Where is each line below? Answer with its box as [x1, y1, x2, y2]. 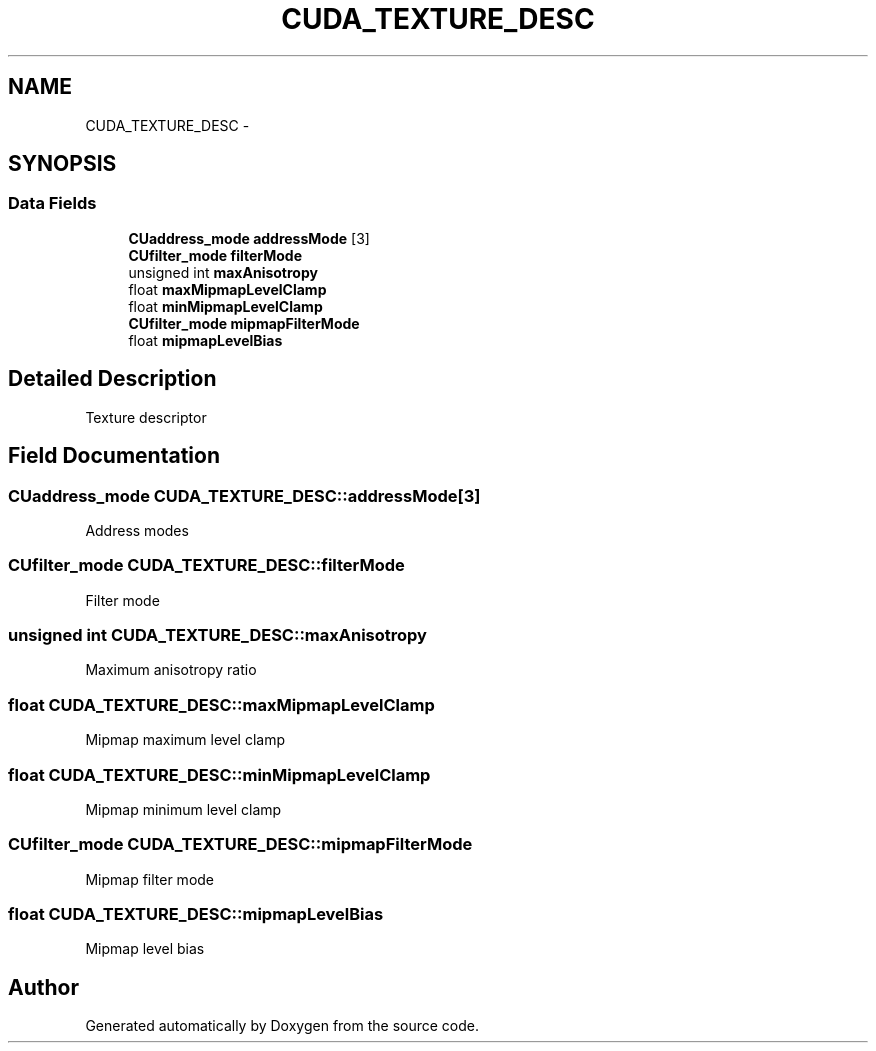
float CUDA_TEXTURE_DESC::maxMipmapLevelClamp [8, 694, 435, 715]
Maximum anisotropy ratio [85, 661, 257, 679]
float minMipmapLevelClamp [128, 297, 323, 315]
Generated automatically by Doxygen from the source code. [85, 1017, 480, 1035]
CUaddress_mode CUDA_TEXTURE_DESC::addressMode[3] [8, 485, 481, 506]
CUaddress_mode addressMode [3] [128, 229, 370, 247]
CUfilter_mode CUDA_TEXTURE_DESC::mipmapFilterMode [8, 834, 473, 855]
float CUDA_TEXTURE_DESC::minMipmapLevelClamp [8, 764, 431, 785]
